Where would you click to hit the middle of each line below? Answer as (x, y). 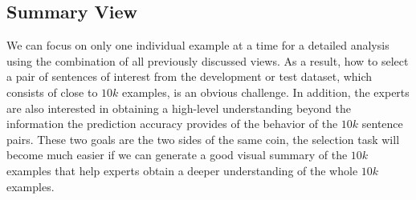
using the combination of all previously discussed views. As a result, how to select (208, 60)
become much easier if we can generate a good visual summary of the (177, 155)
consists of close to (52, 92)
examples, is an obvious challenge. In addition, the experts (266, 92)
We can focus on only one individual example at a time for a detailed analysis (198, 45)
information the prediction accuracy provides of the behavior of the (172, 124)
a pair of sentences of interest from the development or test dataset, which (190, 76)
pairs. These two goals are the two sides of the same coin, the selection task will (203, 139)
